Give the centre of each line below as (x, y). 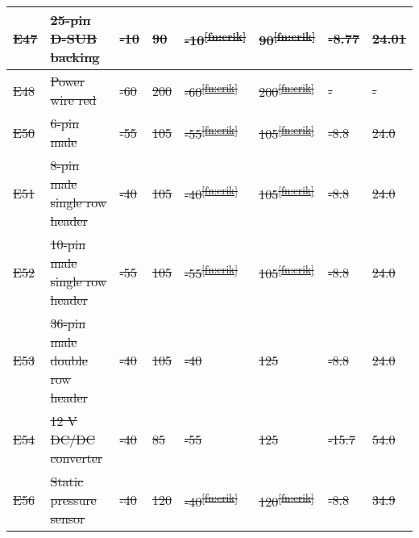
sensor (68, 518)
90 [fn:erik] (287, 38)
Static (67, 481)
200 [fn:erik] (286, 90)
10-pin (68, 244)
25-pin (71, 20)
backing (75, 57)
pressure (73, 500)
